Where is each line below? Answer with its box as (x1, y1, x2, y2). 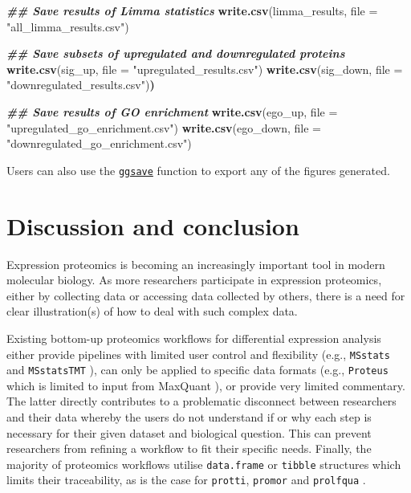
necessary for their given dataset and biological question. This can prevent (6, 424, 372, 441)
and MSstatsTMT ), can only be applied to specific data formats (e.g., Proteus (6, 361, 389, 378)
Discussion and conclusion (6, 209, 299, 242)
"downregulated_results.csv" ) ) (6, 76, 155, 93)
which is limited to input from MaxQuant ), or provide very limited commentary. (6, 377, 405, 393)
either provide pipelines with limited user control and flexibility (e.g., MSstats (6, 345, 390, 362)
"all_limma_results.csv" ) (6, 18, 129, 35)
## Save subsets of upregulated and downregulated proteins (6, 45, 345, 62)
